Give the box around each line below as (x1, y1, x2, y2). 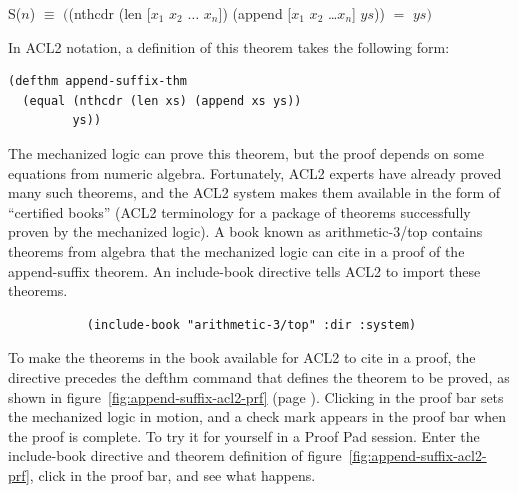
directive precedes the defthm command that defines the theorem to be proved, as (8, 366, 510, 387)
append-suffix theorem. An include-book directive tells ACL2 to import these (8, 260, 481, 281)
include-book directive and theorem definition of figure (8, 445, 342, 466)
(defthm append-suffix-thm (8, 74, 187, 89)
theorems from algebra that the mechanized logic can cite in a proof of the (8, 240, 465, 261)
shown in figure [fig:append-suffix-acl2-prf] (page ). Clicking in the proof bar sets (8, 386, 504, 407)
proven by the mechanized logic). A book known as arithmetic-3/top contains (8, 221, 483, 242)
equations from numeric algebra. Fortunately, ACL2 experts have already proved (8, 162, 502, 183)
